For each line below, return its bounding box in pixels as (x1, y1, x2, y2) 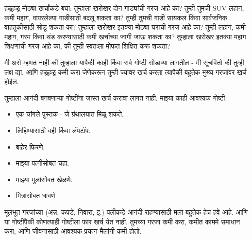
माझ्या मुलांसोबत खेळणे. (16, 174, 73, 184)
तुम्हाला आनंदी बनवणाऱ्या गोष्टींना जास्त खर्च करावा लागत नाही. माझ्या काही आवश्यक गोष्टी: (4, 92, 227, 102)
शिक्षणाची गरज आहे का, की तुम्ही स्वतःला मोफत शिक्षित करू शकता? (4, 41, 170, 51)
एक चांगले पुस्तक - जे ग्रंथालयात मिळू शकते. (16, 109, 124, 119)
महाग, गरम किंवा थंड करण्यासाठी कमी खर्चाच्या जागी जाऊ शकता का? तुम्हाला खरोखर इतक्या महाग (4, 31, 246, 41)
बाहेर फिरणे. (16, 141, 45, 152)
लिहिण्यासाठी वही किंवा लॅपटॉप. (16, 125, 91, 135)
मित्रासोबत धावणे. (16, 190, 57, 201)
